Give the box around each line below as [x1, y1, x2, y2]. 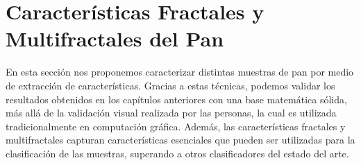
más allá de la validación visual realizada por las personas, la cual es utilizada [6, 105, 337, 120]
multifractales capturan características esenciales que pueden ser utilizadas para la [6, 132, 355, 147]
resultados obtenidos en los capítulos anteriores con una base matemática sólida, [6, 92, 347, 106]
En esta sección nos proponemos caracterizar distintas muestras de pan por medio [6, 64, 354, 79]
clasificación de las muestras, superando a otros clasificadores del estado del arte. [6, 146, 349, 160]
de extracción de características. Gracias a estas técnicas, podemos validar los [6, 78, 335, 92]
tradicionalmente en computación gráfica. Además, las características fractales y [6, 119, 346, 133]
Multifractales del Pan [6, 24, 224, 53]
